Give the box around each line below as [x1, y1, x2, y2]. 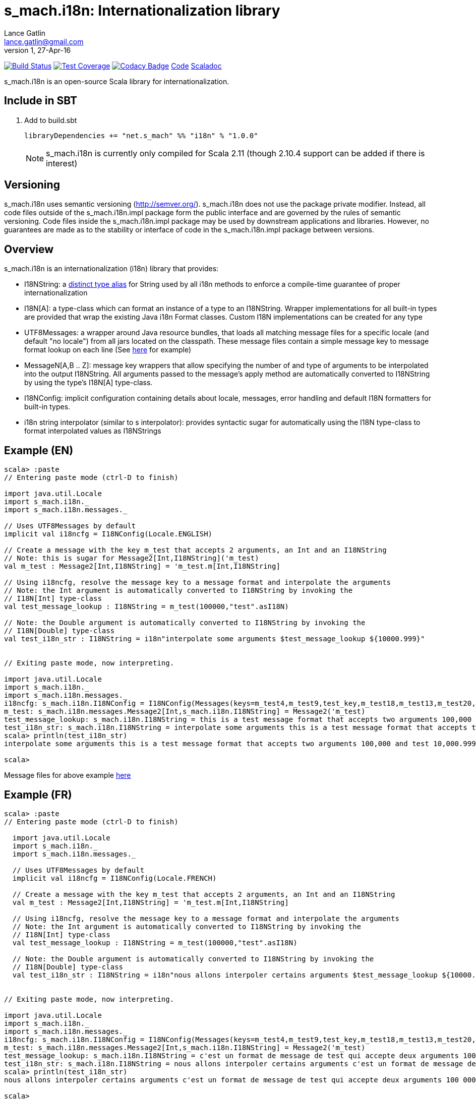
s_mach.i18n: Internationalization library [4, 2, 280, 19]
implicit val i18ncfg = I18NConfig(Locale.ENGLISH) [4, 530, 213, 538]
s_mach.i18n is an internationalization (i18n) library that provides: [4, 264, 219, 273]
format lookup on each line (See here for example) [24, 345, 192, 354]
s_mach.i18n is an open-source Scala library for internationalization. [4, 77, 229, 86]
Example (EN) [4, 444, 74, 457]
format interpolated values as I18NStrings [24, 426, 161, 436]
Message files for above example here [4, 771, 131, 780]
